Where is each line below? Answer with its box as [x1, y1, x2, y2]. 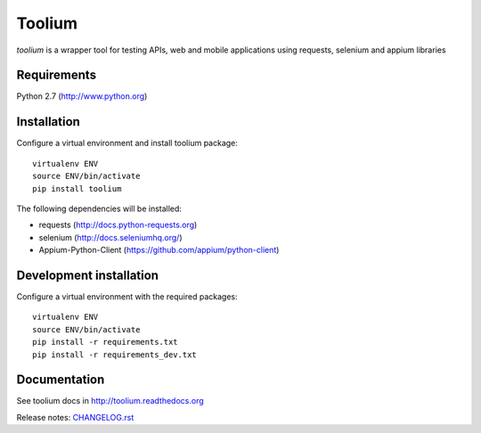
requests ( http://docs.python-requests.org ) [38, 219, 198, 231]
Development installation [16, 267, 159, 282]
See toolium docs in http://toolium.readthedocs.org [16, 396, 204, 406]
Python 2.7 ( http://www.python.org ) [16, 91, 148, 102]
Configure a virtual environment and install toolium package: [16, 138, 238, 149]
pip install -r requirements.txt [32, 337, 178, 347]
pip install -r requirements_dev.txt [32, 349, 198, 360]
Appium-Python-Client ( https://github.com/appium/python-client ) [38, 245, 280, 256]
